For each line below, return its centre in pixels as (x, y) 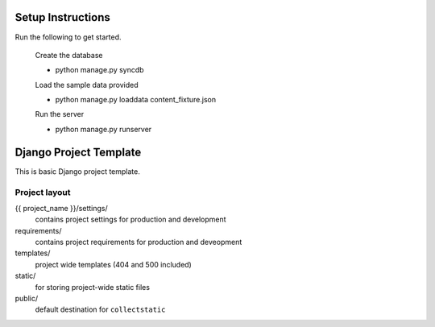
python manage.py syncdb (99, 70)
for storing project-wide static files (93, 287)
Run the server (60, 114)
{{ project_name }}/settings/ (61, 208)
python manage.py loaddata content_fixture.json (136, 100)
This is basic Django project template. (77, 171)
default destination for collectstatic (100, 309)
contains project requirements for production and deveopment (139, 242)
